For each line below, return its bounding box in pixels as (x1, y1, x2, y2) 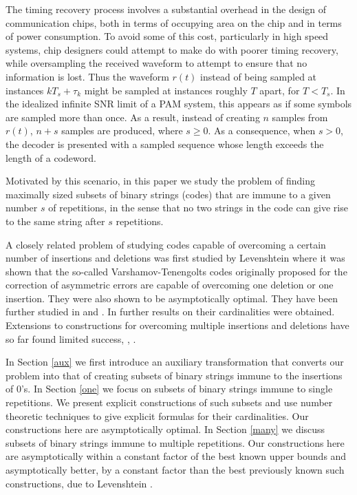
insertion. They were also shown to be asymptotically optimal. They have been (6, 291, 338, 305)
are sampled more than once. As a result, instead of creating (6, 109, 260, 124)
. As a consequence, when (208, 123, 316, 138)
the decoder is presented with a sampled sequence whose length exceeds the (6, 136, 324, 151)
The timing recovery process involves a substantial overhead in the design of (6, 2, 327, 16)
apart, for (259, 83, 300, 97)
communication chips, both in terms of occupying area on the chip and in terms (6, 15, 342, 30)
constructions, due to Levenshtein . (6, 476, 153, 490)
